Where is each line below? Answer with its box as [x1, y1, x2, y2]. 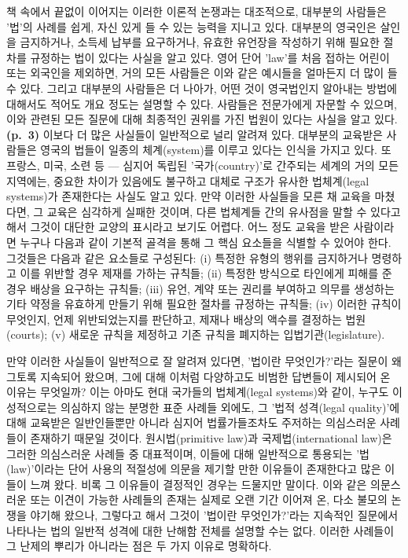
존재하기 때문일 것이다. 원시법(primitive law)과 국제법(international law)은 [30, 430, 392, 446]
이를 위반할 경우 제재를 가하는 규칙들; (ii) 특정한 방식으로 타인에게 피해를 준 [20, 265, 392, 281]
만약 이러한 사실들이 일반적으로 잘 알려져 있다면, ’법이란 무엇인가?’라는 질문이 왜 [6, 353, 402, 369]
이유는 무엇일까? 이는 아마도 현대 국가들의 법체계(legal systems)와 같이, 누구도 [6, 384, 389, 400]
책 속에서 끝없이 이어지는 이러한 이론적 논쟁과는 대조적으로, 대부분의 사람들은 [6, 3, 387, 19]
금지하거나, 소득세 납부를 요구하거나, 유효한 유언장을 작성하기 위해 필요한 [20, 34, 380, 50]
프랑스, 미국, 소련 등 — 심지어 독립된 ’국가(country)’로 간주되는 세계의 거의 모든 [6, 156, 399, 173]
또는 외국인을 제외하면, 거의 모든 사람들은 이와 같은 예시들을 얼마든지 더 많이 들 [6, 64, 398, 81]
